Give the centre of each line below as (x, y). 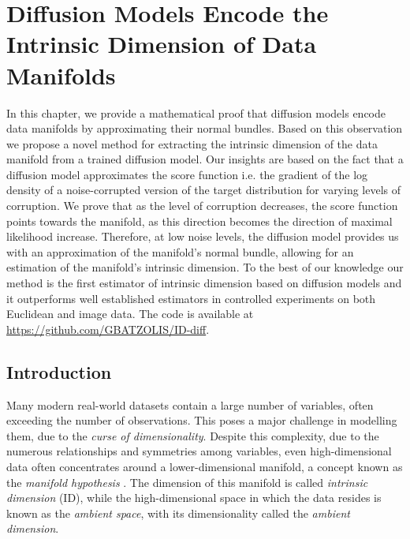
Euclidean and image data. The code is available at (130, 314)
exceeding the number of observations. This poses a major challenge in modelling (202, 420)
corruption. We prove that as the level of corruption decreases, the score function (202, 206)
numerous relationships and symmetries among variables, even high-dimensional (199, 451)
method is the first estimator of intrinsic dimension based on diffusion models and (204, 283)
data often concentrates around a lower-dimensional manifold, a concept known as (205, 466)
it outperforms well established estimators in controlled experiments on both (191, 298)
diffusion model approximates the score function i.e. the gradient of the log (187, 174)
